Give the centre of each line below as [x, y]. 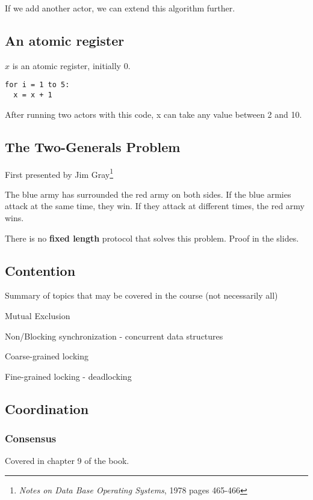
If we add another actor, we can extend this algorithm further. [120, 8]
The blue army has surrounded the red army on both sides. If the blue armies [148, 194]
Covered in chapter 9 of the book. [67, 461]
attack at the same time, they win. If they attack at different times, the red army [155, 206]
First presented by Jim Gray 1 [59, 173]
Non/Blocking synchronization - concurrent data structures [114, 336]
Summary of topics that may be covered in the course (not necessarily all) [141, 295]
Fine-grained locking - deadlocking [68, 376]
